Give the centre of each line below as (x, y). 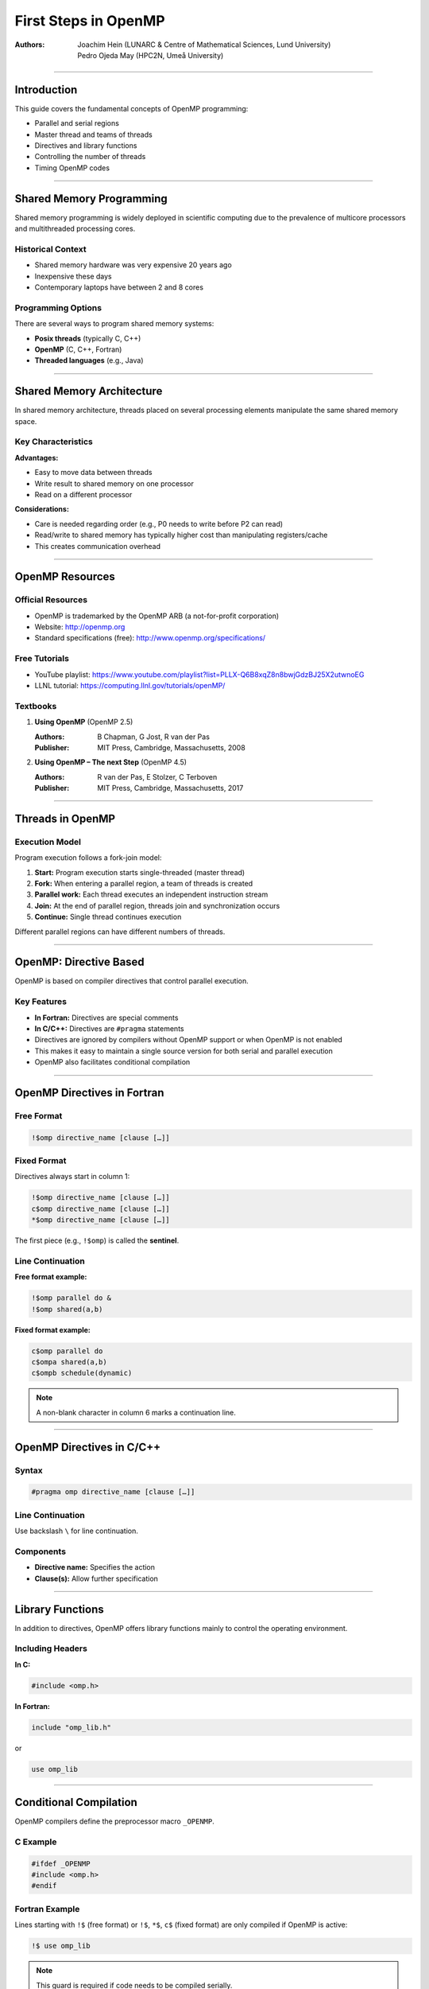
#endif (44, 1886)
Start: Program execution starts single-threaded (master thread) (140, 872)
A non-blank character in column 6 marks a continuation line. (136, 1412)
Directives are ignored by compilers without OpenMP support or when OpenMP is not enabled (189, 1040)
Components (41, 1551)
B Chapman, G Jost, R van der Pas (154, 737)
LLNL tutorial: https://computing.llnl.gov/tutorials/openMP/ (130, 685)
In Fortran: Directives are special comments (106, 1018)
